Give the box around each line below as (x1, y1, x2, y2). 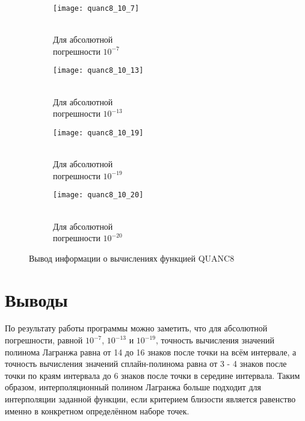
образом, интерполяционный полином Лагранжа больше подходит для (5, 381, 261, 393)
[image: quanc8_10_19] (53, 128, 144, 137)
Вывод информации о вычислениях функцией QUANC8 (29, 251, 235, 264)
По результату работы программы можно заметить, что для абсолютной (5, 322, 268, 334)
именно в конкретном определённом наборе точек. (5, 404, 189, 417)
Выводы (5, 287, 68, 312)
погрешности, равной (5, 334, 83, 346)
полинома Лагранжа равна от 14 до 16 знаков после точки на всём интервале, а (5, 345, 297, 358)
